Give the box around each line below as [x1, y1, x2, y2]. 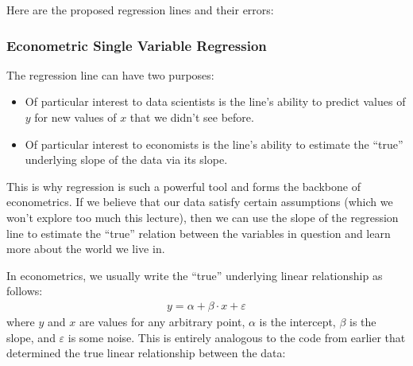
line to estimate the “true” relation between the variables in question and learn [6, 224, 391, 241]
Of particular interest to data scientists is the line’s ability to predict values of [25, 93, 406, 110]
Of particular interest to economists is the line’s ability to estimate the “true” [25, 135, 403, 152]
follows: [6, 282, 43, 299]
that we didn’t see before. [129, 109, 254, 125]
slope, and [6, 329, 56, 345]
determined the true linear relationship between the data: [6, 345, 286, 361]
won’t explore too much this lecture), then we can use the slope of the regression [6, 208, 399, 225]
